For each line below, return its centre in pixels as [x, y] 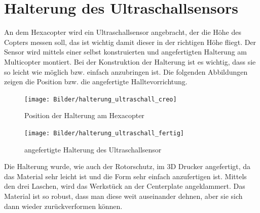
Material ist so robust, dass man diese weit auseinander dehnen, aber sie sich [123, 196]
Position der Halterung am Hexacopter [84, 115]
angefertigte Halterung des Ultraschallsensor [93, 149]
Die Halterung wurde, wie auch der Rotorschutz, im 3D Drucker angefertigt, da [127, 166]
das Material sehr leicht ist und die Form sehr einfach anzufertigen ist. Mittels [125, 176]
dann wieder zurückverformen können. [63, 206]
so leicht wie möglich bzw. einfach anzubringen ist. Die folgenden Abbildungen [126, 71]
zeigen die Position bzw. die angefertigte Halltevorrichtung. [96, 82]
